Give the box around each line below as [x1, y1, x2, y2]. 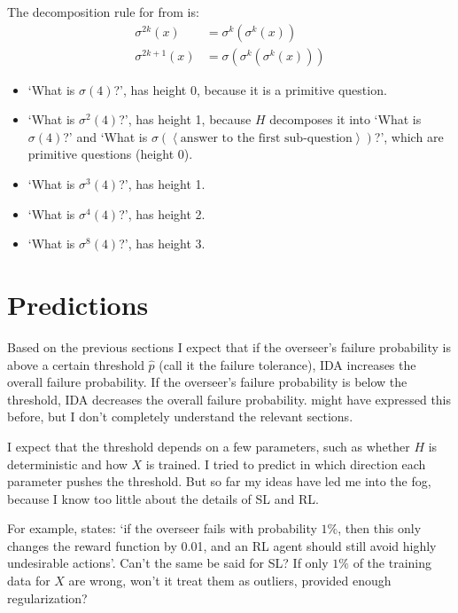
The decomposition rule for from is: [7, 3, 199, 20]
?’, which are [374, 127, 444, 145]
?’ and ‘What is [63, 127, 148, 145]
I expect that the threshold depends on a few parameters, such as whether [7, 436, 410, 455]
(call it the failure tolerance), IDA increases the [159, 355, 416, 373]
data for [7, 571, 50, 590]
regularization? [7, 588, 88, 607]
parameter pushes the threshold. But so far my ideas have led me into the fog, [7, 472, 431, 491]
